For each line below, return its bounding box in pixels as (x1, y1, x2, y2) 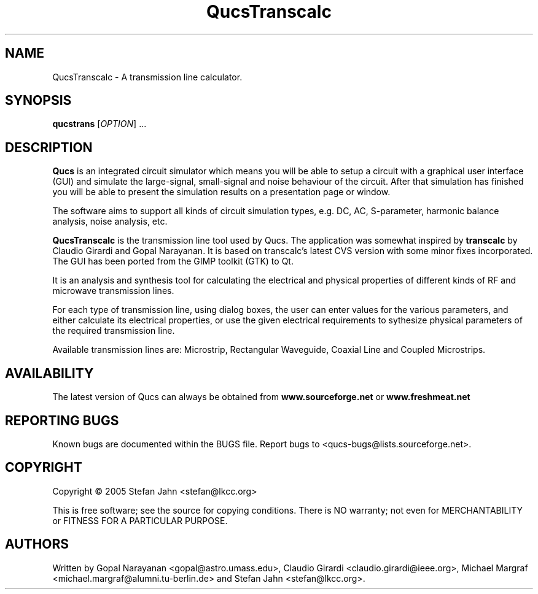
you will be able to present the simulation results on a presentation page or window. (52, 187, 391, 198)
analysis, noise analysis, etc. (52, 216, 168, 227)
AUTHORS (5, 536, 69, 552)
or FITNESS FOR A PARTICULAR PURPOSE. (52, 515, 228, 526)
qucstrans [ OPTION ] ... (52, 118, 147, 129)
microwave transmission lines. (52, 285, 174, 296)
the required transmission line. (52, 325, 175, 336)
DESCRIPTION (5, 139, 93, 155)
